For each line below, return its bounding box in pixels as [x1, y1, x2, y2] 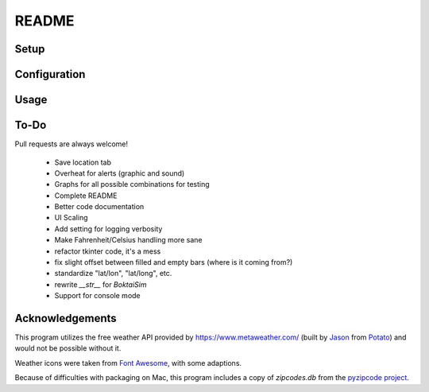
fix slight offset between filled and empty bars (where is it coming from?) [54, 258, 293, 267]
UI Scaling [54, 213, 88, 223]
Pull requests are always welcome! [14, 139, 129, 149]
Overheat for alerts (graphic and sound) [54, 168, 185, 178]
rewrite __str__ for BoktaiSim [54, 279, 147, 289]
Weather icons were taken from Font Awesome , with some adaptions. [14, 358, 242, 367]
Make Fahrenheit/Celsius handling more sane [54, 235, 203, 245]
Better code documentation [54, 202, 145, 212]
